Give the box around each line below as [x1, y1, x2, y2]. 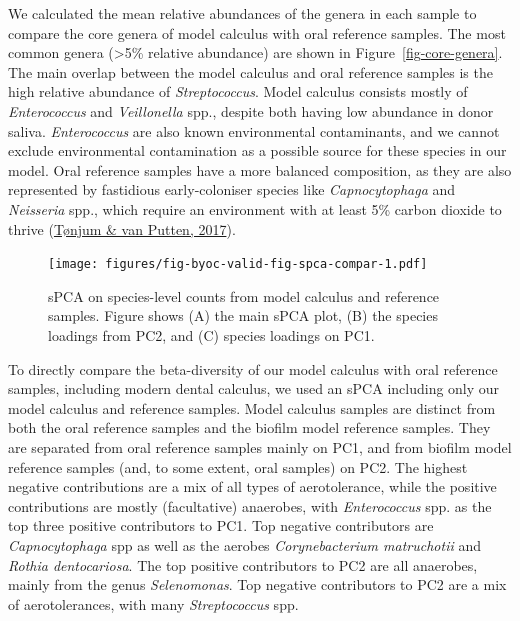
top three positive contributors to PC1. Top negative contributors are [8, 515, 434, 536]
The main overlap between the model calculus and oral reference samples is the [8, 61, 493, 82]
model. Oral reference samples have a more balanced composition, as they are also [8, 159, 512, 180]
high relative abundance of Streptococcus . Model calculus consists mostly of [8, 81, 468, 102]
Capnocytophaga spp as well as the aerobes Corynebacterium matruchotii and [8, 534, 481, 555]
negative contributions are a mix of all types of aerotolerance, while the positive [8, 476, 497, 497]
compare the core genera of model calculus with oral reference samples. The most [8, 22, 506, 43]
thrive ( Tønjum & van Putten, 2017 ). [8, 218, 236, 239]
